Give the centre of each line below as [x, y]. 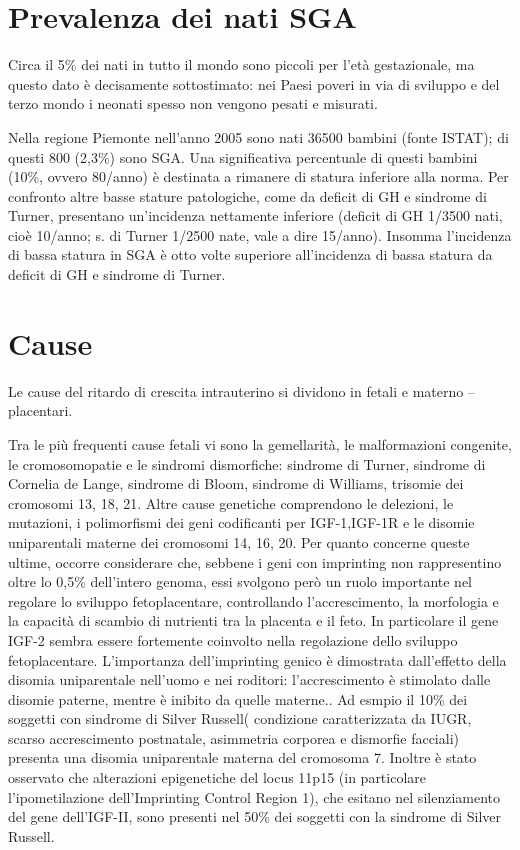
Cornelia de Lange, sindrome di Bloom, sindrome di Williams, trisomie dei [236, 483]
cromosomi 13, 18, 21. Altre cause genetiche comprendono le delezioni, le [231, 502]
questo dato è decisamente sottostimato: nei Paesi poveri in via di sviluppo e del [254, 83]
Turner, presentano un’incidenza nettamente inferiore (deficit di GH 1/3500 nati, [255, 215]
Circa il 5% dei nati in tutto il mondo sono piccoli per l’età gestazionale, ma [241, 64]
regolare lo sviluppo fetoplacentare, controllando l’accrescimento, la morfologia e [253, 600]
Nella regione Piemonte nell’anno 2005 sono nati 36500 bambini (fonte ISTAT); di [258, 136]
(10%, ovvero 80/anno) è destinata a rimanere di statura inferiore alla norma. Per [258, 176]
